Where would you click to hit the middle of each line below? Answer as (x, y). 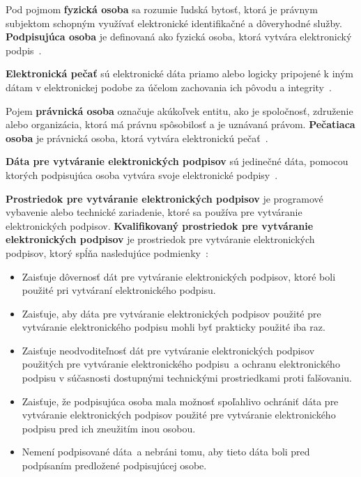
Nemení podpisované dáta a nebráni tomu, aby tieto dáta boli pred (166, 452)
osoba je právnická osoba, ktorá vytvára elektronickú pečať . (137, 138)
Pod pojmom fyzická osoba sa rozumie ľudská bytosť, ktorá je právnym (162, 9)
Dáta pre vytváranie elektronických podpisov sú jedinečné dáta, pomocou (177, 161)
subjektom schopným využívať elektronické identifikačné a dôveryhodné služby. (174, 23)
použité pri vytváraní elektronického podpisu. (119, 290)
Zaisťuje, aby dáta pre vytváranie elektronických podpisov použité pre (171, 313)
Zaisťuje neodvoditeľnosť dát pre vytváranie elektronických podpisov (168, 350)
